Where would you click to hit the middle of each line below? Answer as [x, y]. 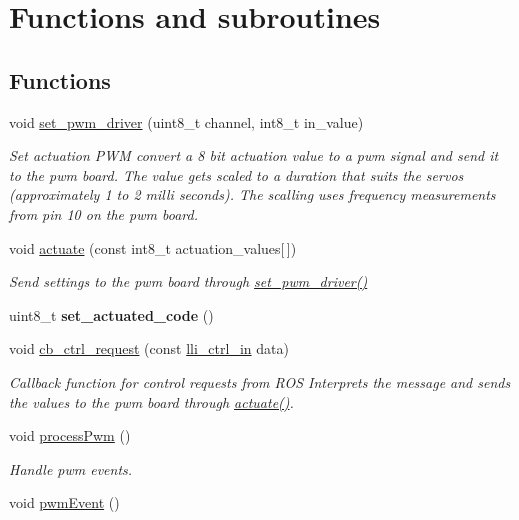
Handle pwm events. [71, 468]
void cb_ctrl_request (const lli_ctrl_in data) [149, 348]
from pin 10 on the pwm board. [103, 213]
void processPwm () [70, 435]
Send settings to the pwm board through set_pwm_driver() [188, 281]
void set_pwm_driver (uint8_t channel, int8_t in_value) [186, 121]
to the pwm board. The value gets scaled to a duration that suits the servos [236, 174]
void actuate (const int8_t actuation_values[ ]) [153, 247]
